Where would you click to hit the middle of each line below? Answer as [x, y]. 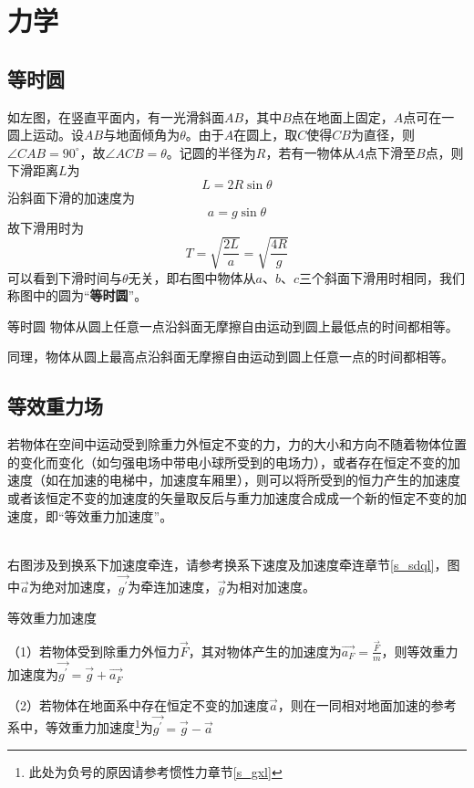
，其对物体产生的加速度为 [265, 651]
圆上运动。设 [46, 135]
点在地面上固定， [342, 116]
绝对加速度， [80, 587]
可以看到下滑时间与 [65, 277]
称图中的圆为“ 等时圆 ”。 [77, 295]
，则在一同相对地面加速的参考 [367, 704]
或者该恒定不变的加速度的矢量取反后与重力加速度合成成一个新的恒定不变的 [231, 498]
